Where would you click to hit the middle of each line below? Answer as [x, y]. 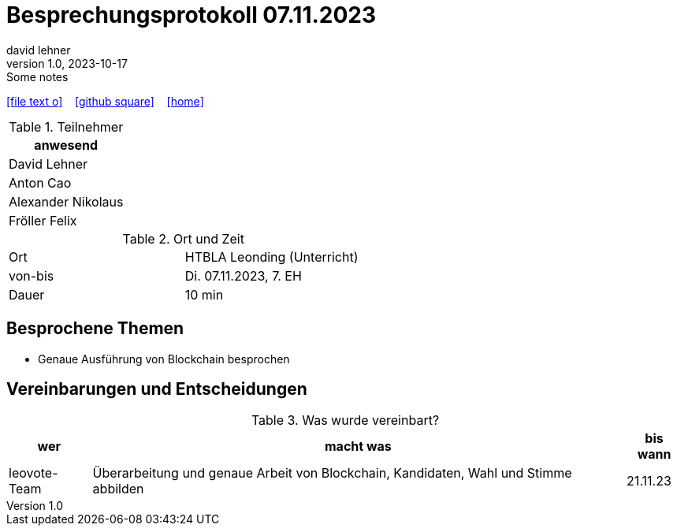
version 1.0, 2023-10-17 [67, 63]
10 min [204, 294]
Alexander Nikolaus [66, 201]
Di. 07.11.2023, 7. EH [243, 275]
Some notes [37, 76]
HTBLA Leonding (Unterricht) [272, 257]
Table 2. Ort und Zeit [183, 238]
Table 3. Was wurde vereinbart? [345, 420]
